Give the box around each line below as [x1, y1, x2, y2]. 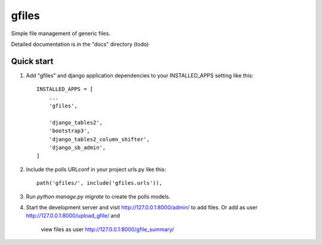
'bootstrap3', [48, 128, 91, 134]
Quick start [11, 56, 54, 66]
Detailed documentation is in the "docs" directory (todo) [11, 41, 149, 48]
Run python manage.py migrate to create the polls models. [26, 193, 171, 200]
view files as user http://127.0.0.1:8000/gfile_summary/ [41, 225, 174, 232]
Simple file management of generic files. [11, 30, 110, 37]
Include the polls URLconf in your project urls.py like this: [26, 166, 166, 173]
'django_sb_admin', [48, 144, 106, 151]
